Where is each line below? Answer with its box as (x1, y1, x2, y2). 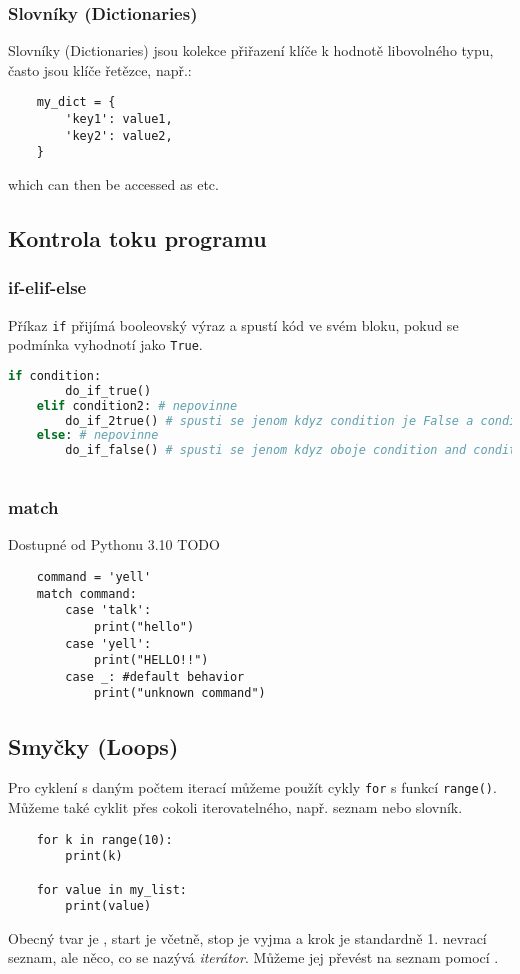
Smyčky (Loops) (8, 730, 179, 761)
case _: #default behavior (65, 669, 245, 684)
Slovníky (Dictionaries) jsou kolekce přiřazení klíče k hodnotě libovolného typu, (8, 40, 494, 61)
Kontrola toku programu (8, 223, 267, 254)
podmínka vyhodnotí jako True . (8, 334, 203, 355)
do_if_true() (65, 383, 152, 398)
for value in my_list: (36, 882, 187, 897)
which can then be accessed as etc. (8, 174, 219, 195)
